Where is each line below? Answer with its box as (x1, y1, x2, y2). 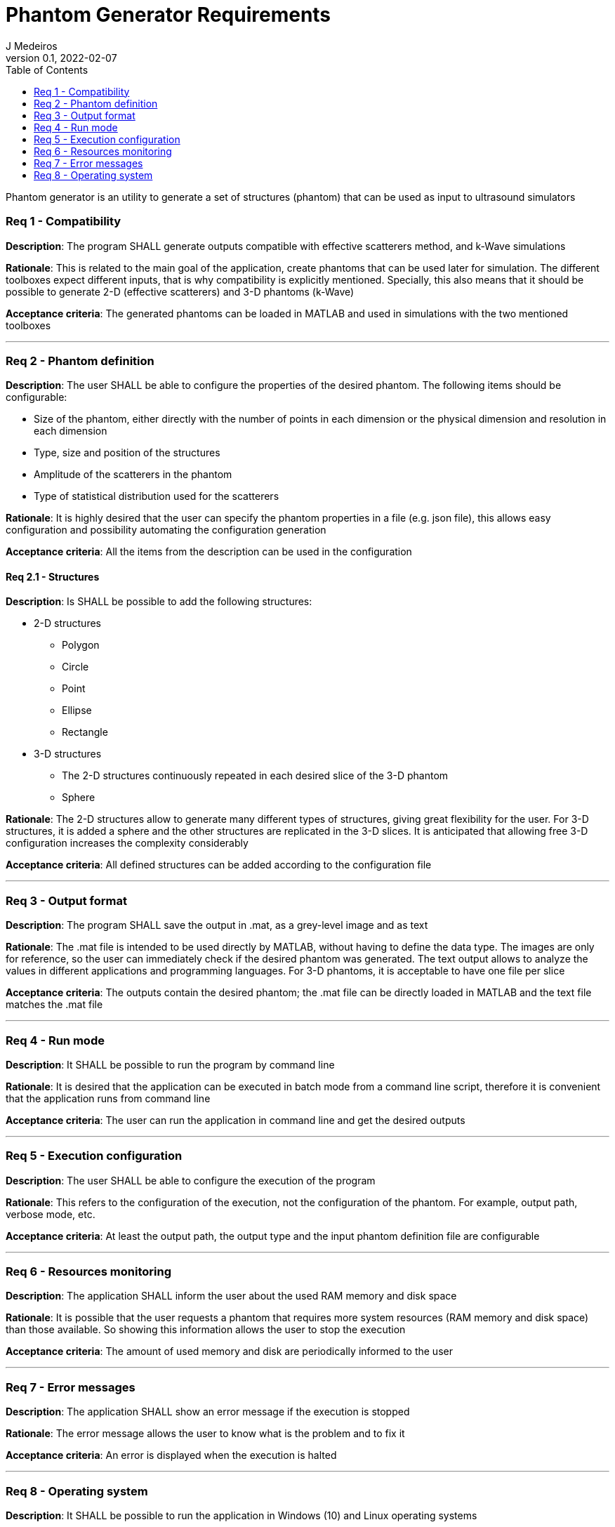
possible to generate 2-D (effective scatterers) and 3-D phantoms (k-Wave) (6, 285, 355, 298)
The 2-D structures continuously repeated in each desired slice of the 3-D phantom (62, 769, 449, 782)
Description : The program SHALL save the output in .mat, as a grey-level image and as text (6, 919, 428, 932)
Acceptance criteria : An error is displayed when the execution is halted (6, 1449, 337, 1462)
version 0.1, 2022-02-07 (6, 51, 117, 64)
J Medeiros (6, 39, 58, 52)
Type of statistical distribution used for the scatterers (34, 490, 279, 503)
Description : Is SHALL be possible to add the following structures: (6, 595, 312, 608)
